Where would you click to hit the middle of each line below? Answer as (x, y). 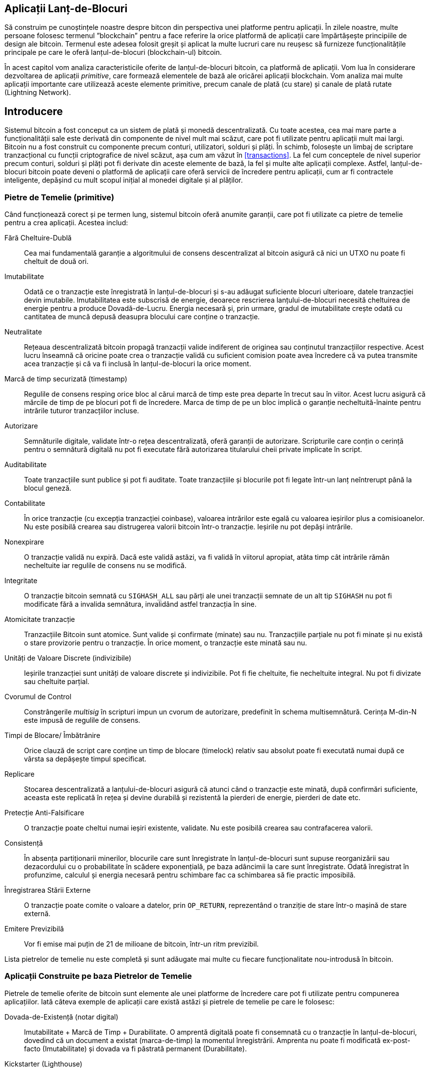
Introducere (34, 111)
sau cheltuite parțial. (57, 682)
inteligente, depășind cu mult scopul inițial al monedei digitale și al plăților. (124, 180)
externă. (37, 914)
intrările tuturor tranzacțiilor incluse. (82, 411)
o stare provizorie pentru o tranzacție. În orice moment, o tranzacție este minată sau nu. (166, 643)
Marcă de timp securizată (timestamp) (66, 379)
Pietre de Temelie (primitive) (60, 197)
